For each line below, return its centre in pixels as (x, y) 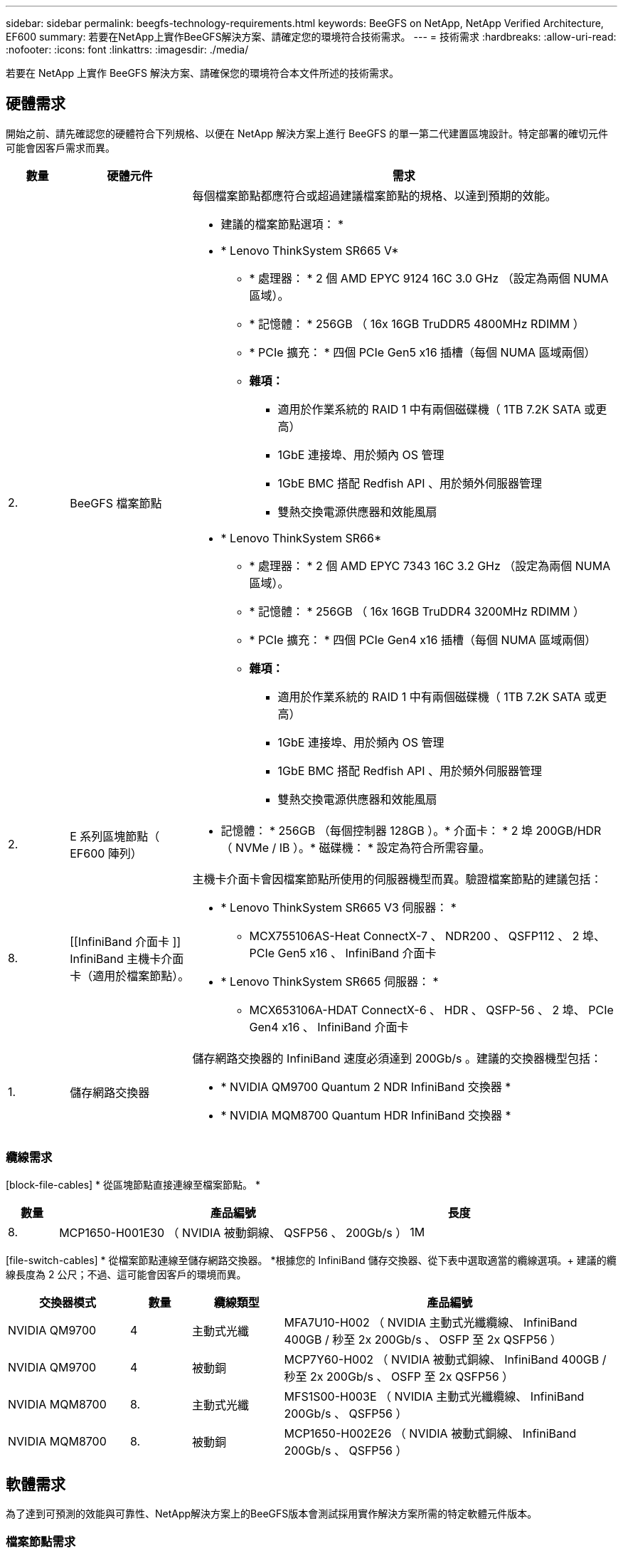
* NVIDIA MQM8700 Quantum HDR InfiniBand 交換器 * (366, 1115)
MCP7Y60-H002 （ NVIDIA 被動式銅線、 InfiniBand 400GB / (445, 1359)
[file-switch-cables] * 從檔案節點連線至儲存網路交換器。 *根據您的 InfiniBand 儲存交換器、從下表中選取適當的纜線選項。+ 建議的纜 (311, 1260)
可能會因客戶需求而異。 (60, 147)
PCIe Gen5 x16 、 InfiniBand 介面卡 (343, 953)
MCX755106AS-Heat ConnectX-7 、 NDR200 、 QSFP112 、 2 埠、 (427, 936)
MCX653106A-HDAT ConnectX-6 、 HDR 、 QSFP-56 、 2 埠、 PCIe (431, 1010)
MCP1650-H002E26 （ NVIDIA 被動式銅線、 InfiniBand (430, 1433)
